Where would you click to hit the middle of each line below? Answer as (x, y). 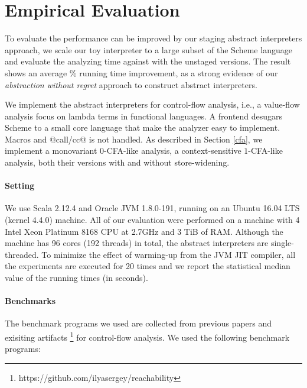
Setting (20, 185)
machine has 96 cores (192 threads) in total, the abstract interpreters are (137, 243)
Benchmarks (30, 301)
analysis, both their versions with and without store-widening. (117, 162)
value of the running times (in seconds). (76, 278)
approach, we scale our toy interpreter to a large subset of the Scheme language (148, 49)
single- (282, 243)
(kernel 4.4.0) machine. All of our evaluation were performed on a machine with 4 (152, 220)
